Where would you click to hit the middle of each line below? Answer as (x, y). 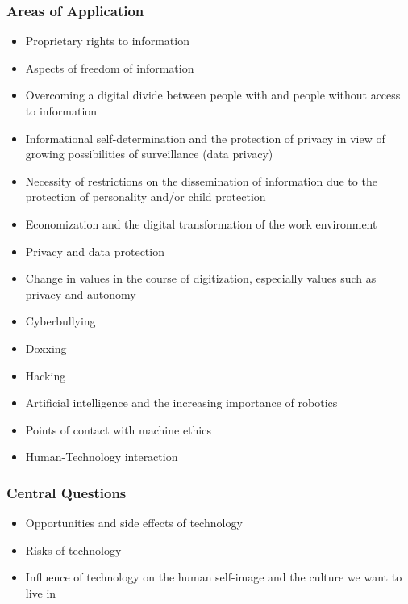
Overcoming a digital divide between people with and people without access (213, 95)
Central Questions (67, 492)
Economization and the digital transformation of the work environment (201, 223)
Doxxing (46, 348)
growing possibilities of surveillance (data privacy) (149, 154)
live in (41, 592)
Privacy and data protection (95, 251)
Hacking (46, 375)
